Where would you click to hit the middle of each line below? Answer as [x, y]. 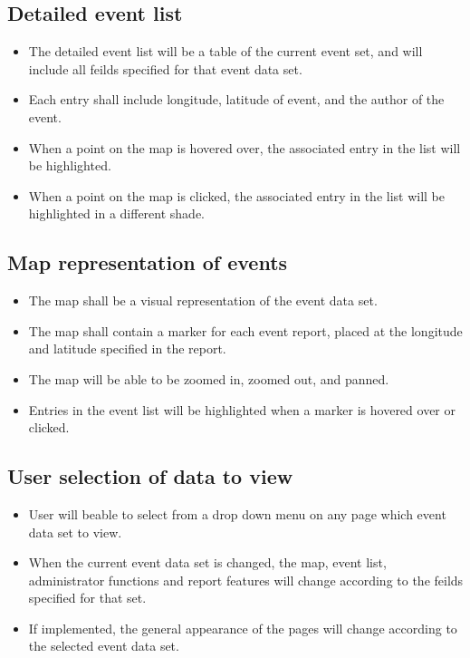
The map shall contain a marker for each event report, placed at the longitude [245, 330]
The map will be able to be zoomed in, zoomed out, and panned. [209, 378]
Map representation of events [148, 262]
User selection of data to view [150, 476]
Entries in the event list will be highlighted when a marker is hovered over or [242, 409]
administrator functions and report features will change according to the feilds [246, 580]
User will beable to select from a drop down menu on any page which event [237, 513]
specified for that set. [87, 598]
